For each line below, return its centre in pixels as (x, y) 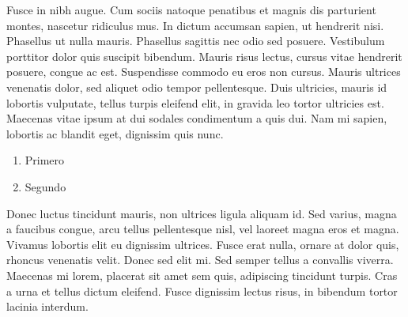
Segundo (45, 186)
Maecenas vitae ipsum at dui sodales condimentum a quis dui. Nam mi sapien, (197, 118)
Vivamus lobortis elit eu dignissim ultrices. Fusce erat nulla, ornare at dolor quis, (203, 244)
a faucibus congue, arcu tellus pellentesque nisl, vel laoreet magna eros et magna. (203, 229)
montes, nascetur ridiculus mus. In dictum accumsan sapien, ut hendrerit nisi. (195, 25)
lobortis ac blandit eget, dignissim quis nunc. (115, 133)
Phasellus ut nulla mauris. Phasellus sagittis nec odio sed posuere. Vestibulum (196, 41)
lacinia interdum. (47, 306)
